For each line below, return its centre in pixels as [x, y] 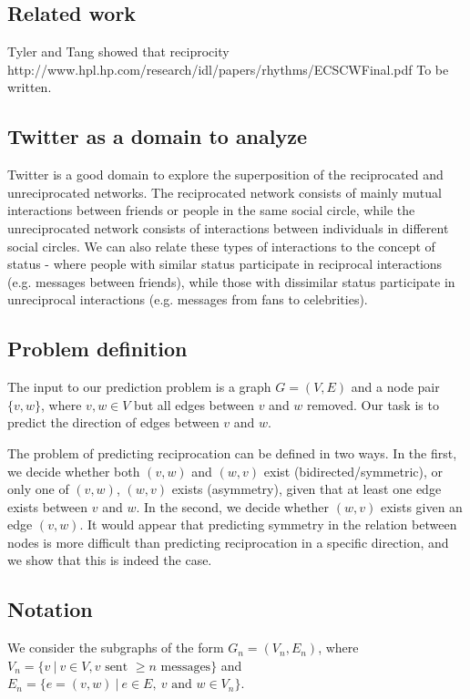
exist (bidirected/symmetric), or [353, 471]
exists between [48, 506]
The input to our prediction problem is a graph [139, 387]
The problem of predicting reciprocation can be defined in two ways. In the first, [232, 452]
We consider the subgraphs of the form [116, 648]
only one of [38, 489]
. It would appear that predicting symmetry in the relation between [268, 524]
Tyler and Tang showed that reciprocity [118, 51]
